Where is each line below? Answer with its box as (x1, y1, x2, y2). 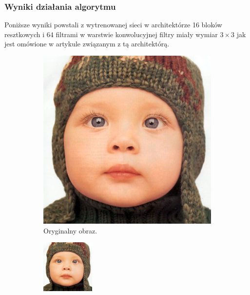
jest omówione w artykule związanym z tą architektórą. (4, 39, 170, 49)
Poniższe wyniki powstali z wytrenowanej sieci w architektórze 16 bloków (4, 20, 222, 30)
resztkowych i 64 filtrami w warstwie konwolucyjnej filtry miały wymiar (4, 29, 218, 39)
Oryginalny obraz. (43, 225, 97, 235)
